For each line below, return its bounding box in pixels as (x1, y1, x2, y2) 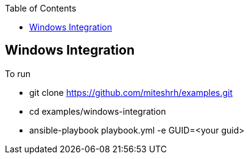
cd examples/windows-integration (29, 106, 166, 117)
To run (5, 68, 31, 79)
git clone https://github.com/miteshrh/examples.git (29, 87, 233, 98)
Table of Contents (5, 3, 77, 13)
